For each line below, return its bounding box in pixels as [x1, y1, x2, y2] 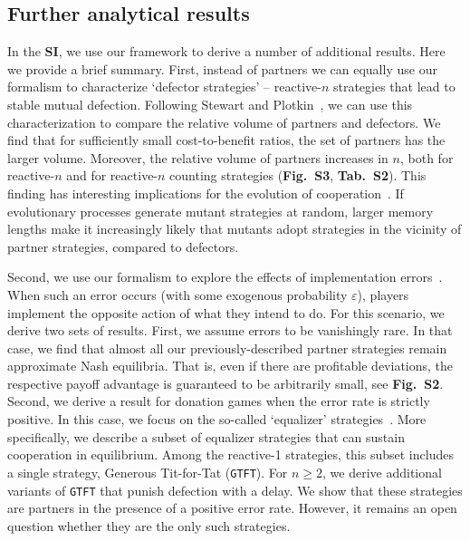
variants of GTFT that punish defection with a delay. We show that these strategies [7, 480, 463, 499]
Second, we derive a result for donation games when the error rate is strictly [7, 391, 430, 411]
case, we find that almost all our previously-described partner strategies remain [7, 338, 447, 357]
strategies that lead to [332, 77, 456, 96]
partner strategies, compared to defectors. [7, 237, 239, 256]
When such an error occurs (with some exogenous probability [7, 285, 348, 304]
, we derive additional [322, 462, 442, 481]
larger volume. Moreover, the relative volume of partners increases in [7, 148, 388, 167]
